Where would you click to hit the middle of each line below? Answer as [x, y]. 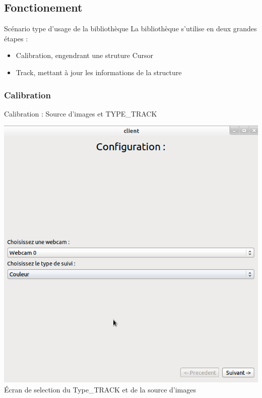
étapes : [16, 38]
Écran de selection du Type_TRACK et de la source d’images [100, 389]
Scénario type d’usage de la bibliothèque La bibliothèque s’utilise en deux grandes [130, 29]
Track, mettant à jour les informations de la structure [99, 72]
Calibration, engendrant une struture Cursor [85, 55]
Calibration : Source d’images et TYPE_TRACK [81, 113]
